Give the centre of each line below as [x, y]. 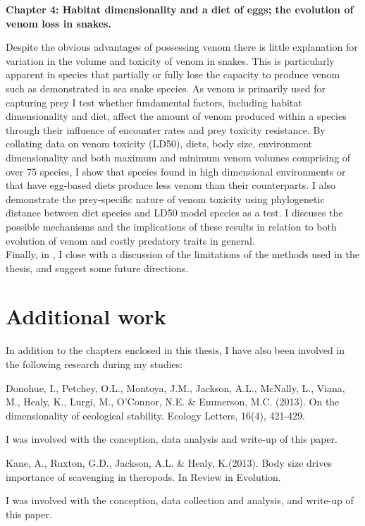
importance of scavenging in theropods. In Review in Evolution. [143, 476]
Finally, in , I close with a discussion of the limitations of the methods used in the [183, 254]
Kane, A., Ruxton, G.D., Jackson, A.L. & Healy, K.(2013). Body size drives [169, 462]
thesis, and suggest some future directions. [97, 268]
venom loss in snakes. [58, 23]
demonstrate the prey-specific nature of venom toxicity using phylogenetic [165, 198]
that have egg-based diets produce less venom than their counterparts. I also [171, 185]
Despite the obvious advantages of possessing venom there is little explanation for [182, 47]
